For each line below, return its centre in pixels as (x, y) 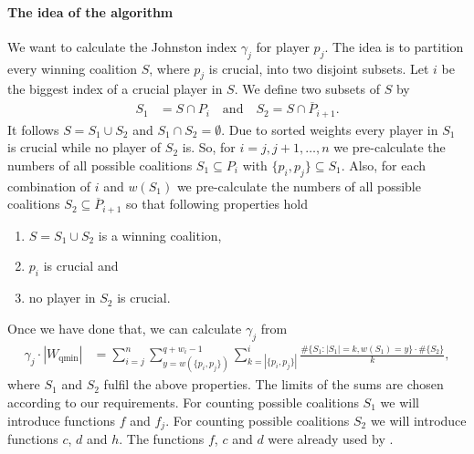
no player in (62, 298)
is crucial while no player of (84, 147)
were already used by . (331, 439)
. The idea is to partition (394, 46)
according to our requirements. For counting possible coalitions (183, 402)
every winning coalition (73, 68)
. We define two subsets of (307, 89)
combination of (49, 186)
